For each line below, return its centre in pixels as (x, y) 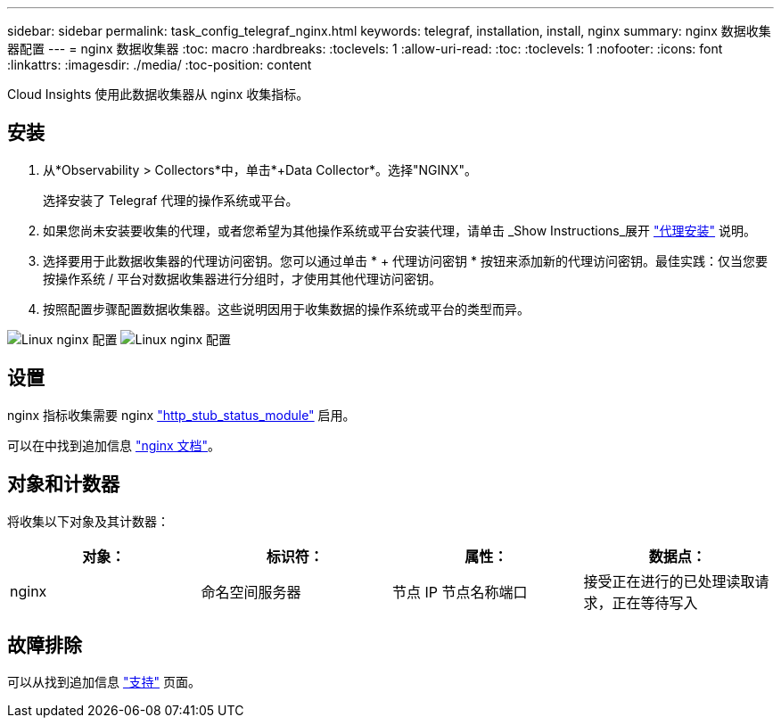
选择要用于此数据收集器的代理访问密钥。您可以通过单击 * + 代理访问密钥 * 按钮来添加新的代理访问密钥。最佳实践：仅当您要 (405, 260)
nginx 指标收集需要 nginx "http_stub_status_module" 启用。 (181, 415)
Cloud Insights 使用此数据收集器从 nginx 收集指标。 (158, 94)
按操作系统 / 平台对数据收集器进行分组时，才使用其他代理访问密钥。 (242, 278)
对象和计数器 (63, 484)
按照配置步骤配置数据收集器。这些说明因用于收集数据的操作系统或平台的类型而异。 (286, 309)
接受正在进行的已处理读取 (669, 581)
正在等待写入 (655, 602)
